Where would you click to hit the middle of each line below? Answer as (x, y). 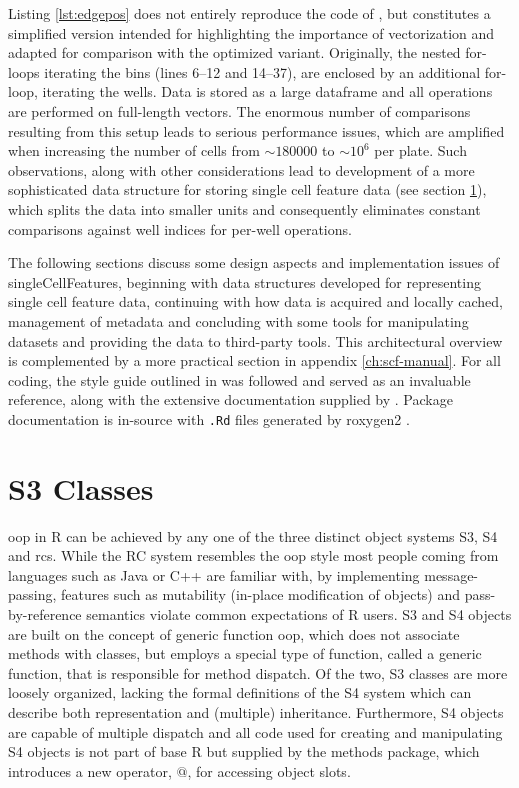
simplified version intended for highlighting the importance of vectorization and (251, 32)
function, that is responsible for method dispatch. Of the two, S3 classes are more (258, 672)
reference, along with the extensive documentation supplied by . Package (230, 399)
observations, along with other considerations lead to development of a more (241, 169)
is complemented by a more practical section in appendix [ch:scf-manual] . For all (254, 360)
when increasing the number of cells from (134, 150)
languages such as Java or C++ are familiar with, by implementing (214, 574)
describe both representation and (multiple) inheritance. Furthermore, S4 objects (256, 712)
